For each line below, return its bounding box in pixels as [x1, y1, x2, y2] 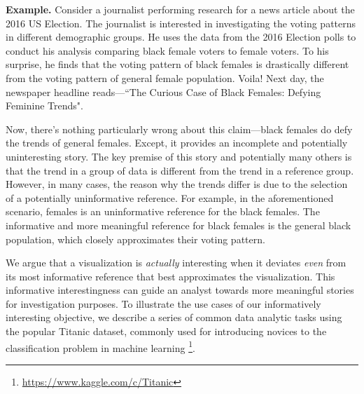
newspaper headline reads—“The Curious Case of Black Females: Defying [6, 84, 321, 99]
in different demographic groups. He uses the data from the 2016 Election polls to [6, 29, 356, 44]
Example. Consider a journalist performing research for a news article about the [6, 2, 355, 16]
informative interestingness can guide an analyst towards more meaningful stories [6, 283, 354, 297]
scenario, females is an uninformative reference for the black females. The [6, 204, 320, 219]
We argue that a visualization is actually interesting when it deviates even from [6, 255, 346, 270]
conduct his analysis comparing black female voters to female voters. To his [6, 43, 329, 57]
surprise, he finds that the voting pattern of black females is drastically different [6, 57, 349, 72]
